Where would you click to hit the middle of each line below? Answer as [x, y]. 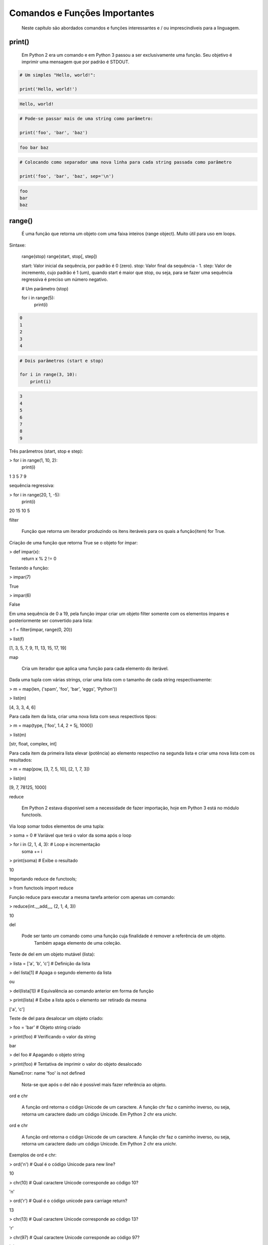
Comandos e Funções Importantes [82, 13]
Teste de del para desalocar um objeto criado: [56, 1018]
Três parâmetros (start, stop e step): [46, 451]
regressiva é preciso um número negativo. [65, 279]
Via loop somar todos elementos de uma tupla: [57, 826]
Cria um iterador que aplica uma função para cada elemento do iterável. [95, 669]
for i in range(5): [38, 298]
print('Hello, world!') [49, 89]
